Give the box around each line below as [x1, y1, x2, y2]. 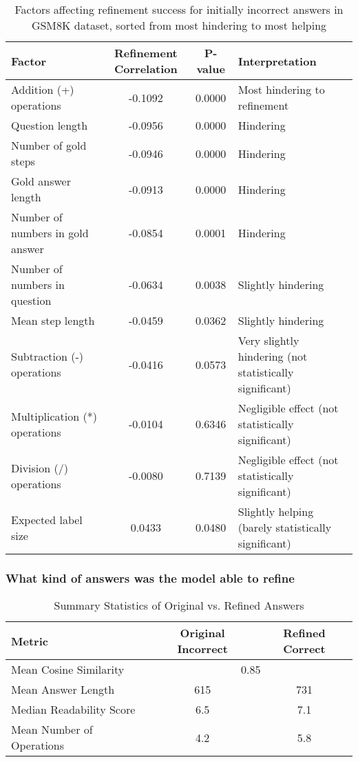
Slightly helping [238, 503, 314, 519]
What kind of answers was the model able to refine [6, 569, 295, 586]
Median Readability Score [11, 701, 136, 718]
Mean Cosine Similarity [11, 661, 125, 678]
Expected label [11, 511, 83, 528]
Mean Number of [11, 721, 93, 738]
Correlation [114, 61, 178, 77]
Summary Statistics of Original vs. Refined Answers [54, 597, 304, 614]
